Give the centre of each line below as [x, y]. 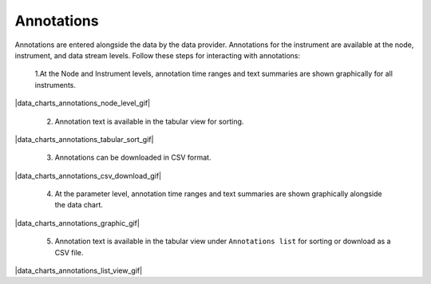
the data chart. [79, 205]
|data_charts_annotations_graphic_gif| [77, 223]
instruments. [55, 85]
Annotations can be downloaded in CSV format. [133, 158]
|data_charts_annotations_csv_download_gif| [88, 176]
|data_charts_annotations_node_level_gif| [83, 103]
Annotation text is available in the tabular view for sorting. [149, 121]
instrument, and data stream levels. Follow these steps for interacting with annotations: [158, 55]
